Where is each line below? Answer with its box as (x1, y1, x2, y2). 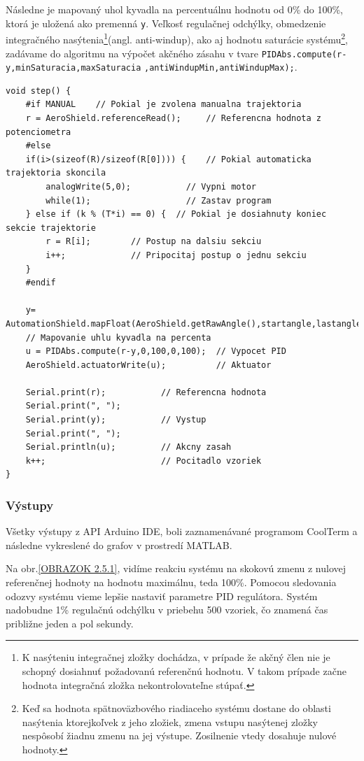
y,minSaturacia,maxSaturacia (6, 63, 141, 73)
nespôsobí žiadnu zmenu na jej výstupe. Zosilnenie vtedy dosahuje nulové (22, 728, 337, 743)
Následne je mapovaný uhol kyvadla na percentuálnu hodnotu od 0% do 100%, (6, 2, 343, 16)
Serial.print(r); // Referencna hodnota (25, 387, 267, 397)
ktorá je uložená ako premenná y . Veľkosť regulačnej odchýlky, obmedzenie (6, 15, 326, 30)
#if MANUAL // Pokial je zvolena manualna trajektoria (25, 99, 302, 110)
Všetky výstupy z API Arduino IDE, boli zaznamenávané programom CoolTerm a (6, 524, 358, 539)
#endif (25, 278, 56, 288)
